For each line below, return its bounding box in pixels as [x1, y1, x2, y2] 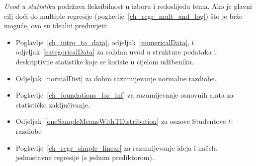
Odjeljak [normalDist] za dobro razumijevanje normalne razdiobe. [15, 73, 217, 83]
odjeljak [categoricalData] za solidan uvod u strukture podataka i [15, 47, 216, 57]
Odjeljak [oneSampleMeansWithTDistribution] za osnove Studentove [15, 116, 226, 126]
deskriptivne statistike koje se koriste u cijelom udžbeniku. [15, 56, 194, 66]
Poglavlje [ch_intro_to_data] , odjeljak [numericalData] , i [15, 37, 194, 47]
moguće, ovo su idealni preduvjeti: [4, 20, 108, 31]
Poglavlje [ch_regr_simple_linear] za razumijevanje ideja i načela [15, 142, 217, 153]
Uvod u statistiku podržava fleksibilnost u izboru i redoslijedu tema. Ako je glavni [4, 1, 252, 11]
